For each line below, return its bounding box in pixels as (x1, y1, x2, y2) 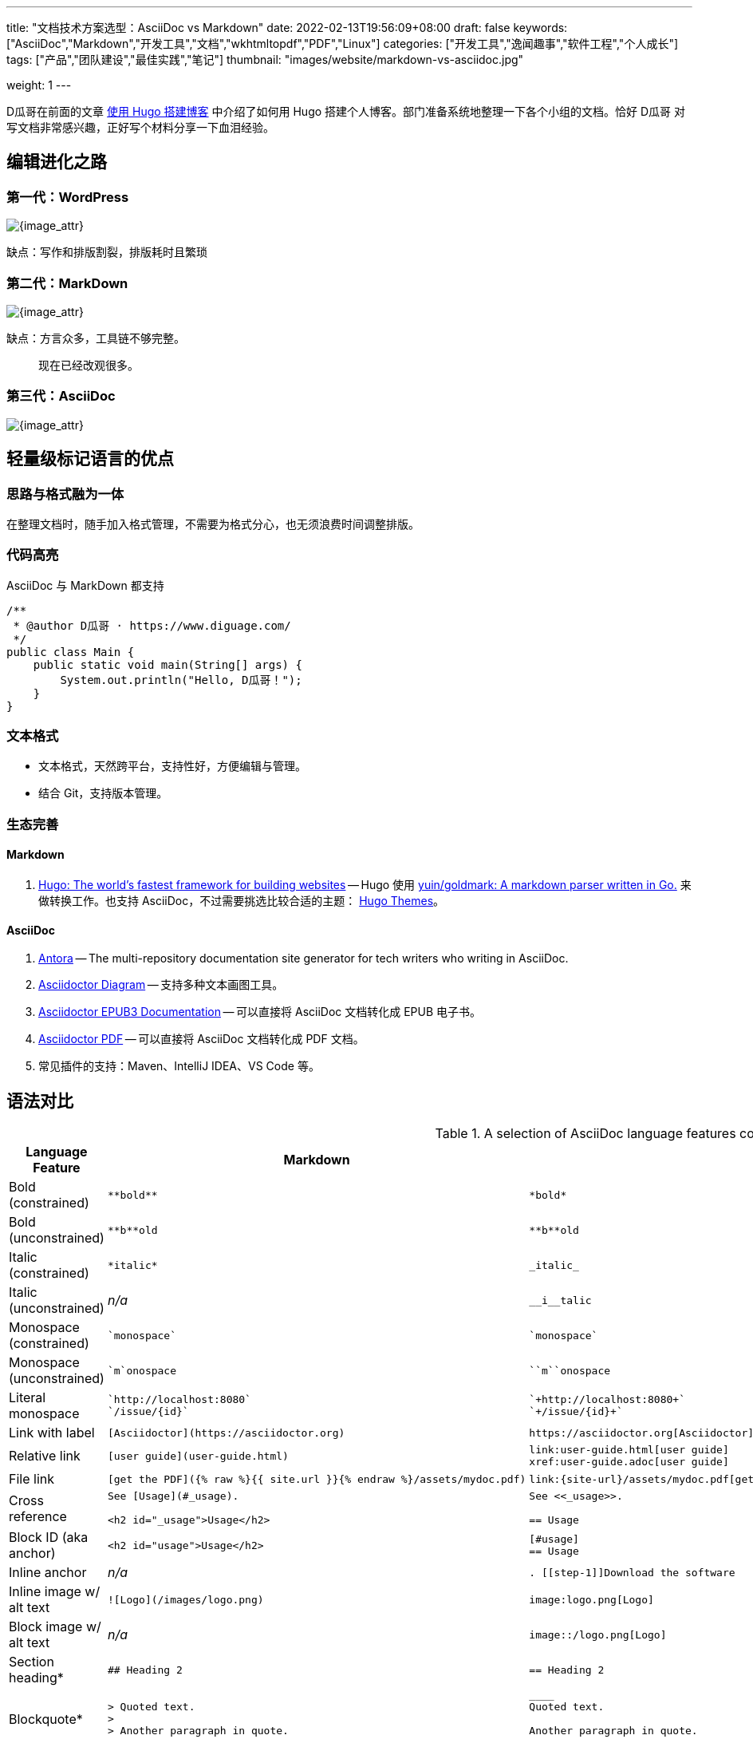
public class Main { (6, 645, 135, 658)
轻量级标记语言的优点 (6, 449, 174, 469)
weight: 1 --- (6, 78, 72, 92)
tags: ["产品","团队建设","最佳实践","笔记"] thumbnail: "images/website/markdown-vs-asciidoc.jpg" (6, 53, 524, 66)
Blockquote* (9, 1710, 83, 1727)
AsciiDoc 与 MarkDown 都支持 (6, 578, 164, 592)
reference (9, 1508, 67, 1524)
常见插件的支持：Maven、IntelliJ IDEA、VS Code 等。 (38, 1059, 320, 1073)
